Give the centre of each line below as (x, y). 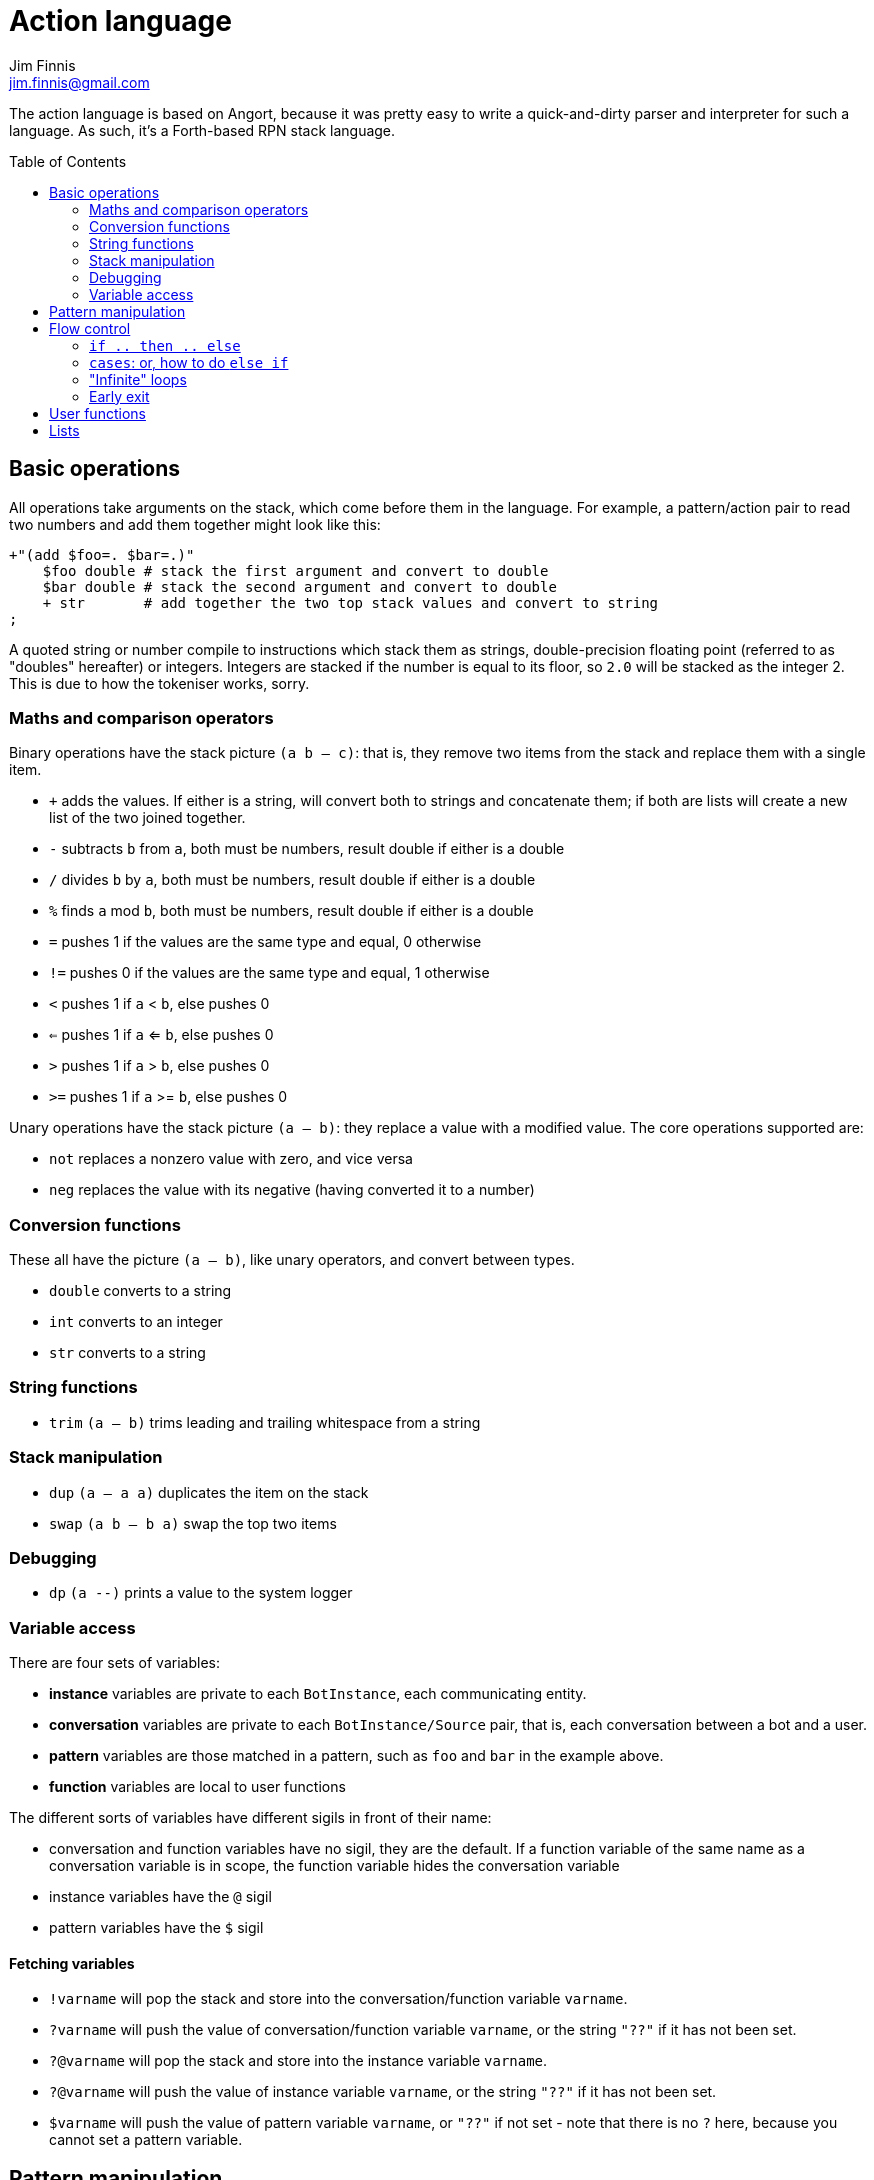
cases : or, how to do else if (189, 362)
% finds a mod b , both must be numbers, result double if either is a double (291, 911)
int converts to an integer (136, 1322)
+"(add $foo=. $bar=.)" (102, 554)
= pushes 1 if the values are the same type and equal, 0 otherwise (265, 942)
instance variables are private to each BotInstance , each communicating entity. (318, 1694)
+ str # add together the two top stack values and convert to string (350, 602)
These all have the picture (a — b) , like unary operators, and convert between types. (292, 1260)
